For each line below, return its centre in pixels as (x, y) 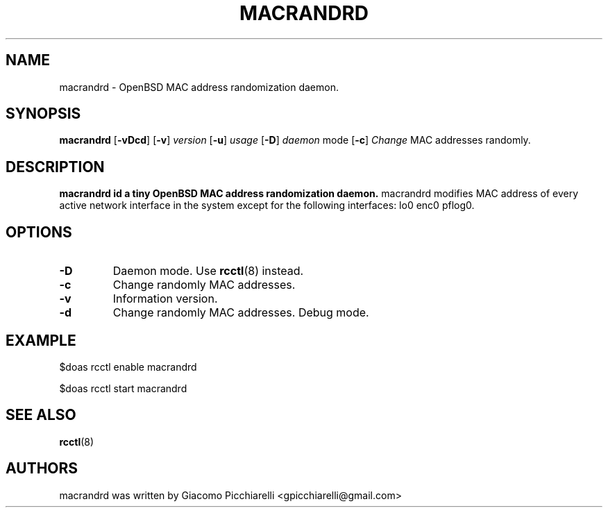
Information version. (165, 299)
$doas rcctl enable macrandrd (128, 367)
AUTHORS (42, 469)
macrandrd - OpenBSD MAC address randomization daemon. (199, 87)
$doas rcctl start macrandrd (123, 388)
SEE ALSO (41, 415)
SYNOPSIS (43, 114)
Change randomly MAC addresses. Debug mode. (241, 313)
